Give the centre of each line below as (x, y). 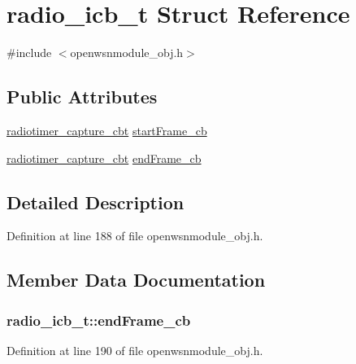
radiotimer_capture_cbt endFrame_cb (104, 158)
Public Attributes (82, 96)
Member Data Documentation (136, 280)
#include (29, 53)
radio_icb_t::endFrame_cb (99, 320)
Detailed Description (96, 202)
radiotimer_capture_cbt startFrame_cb (107, 130)
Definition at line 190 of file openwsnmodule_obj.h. (135, 350)
